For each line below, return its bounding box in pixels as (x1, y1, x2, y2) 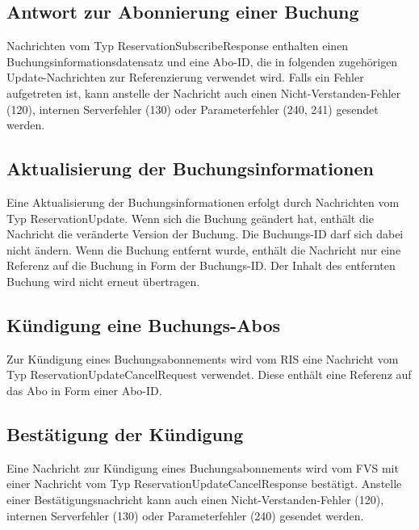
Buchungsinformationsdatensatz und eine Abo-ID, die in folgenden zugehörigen (6, 53, 398, 69)
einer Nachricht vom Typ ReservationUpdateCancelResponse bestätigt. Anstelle (6, 475, 402, 492)
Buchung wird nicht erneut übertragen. (6, 272, 200, 289)
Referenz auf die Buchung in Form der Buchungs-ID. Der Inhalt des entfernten (6, 257, 396, 274)
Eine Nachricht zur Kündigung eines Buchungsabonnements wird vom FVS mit (6, 459, 399, 476)
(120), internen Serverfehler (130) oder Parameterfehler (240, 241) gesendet (6, 100, 379, 117)
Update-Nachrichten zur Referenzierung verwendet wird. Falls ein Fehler (6, 69, 364, 86)
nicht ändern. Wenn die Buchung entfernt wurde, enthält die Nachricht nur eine (6, 241, 401, 258)
